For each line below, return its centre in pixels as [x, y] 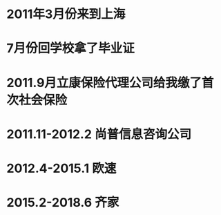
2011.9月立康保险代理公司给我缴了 [104, 83]
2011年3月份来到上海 [66, 14]
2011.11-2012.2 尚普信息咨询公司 [99, 134]
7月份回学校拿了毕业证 [71, 48]
